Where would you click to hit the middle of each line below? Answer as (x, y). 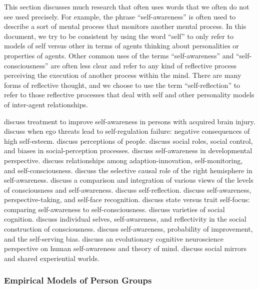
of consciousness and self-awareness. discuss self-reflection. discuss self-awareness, (128, 189)
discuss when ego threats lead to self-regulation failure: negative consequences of (127, 131)
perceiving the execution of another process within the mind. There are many (123, 75)
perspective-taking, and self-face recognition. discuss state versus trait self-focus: (127, 199)
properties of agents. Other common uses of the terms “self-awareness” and (119, 55)
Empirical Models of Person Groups (78, 280)
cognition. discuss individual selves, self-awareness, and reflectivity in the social (125, 219)
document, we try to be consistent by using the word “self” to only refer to (119, 36)
